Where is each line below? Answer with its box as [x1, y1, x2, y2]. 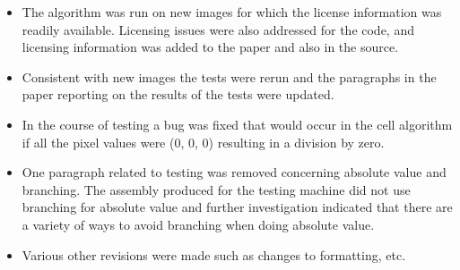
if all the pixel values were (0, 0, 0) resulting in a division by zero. [22, 132, 385, 151]
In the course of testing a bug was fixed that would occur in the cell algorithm [22, 114, 453, 133]
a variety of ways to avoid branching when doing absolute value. [22, 215, 375, 233]
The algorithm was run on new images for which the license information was [22, 3, 442, 21]
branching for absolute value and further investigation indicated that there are [22, 198, 453, 216]
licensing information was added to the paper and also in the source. [22, 38, 399, 56]
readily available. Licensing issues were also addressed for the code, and [22, 20, 414, 38]
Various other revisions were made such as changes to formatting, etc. [22, 245, 406, 264]
